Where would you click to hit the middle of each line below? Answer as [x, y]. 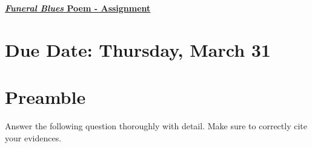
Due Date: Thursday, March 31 [138, 49]
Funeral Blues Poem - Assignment [78, 8]
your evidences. [33, 137]
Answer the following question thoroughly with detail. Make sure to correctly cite [156, 126]
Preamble [45, 97]
